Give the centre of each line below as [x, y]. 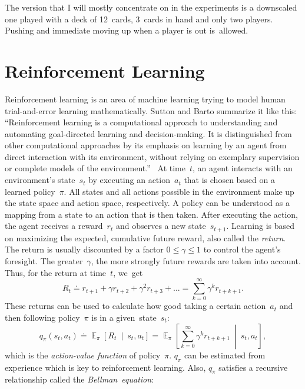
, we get [128, 272]
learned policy [30, 191]
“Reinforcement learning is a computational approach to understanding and [141, 122]
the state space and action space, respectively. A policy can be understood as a [147, 203]
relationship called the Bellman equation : [79, 379]
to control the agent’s [242, 249]
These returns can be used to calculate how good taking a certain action [135, 306]
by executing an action [129, 180]
